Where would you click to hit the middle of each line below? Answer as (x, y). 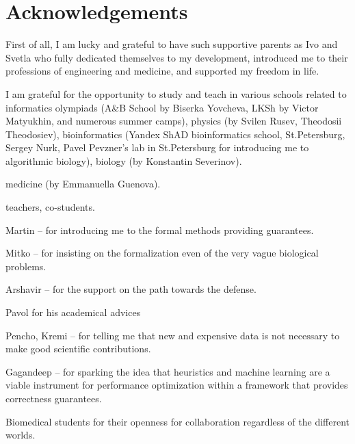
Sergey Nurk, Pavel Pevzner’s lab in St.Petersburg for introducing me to (157, 147)
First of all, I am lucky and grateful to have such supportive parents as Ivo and (172, 44)
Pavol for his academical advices (73, 312)
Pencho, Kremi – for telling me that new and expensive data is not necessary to (173, 335)
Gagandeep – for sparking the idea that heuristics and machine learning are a (168, 371)
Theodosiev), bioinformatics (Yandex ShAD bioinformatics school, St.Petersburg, (175, 134)
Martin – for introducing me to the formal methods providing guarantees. (160, 230)
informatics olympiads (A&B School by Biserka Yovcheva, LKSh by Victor (162, 107)
